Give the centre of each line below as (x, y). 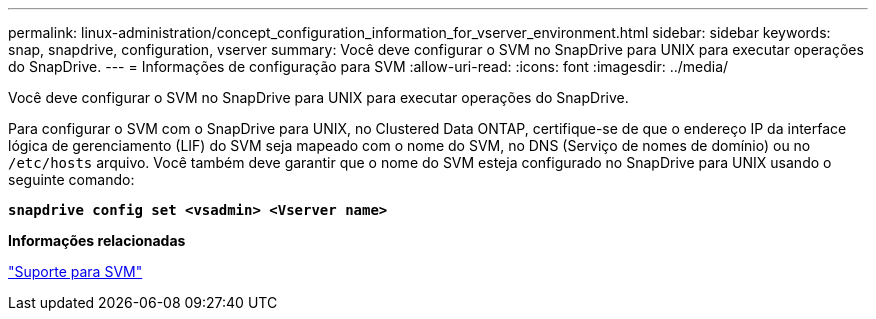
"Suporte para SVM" (75, 271)
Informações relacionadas (97, 240)
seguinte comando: (71, 179)
